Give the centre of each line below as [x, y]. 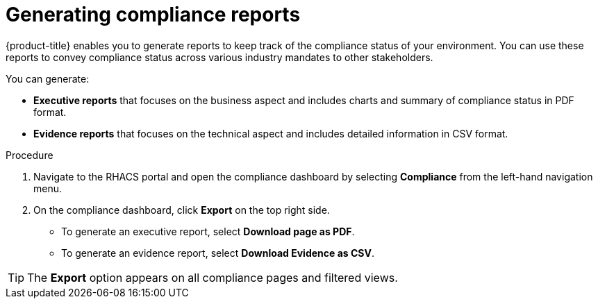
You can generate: [48, 78]
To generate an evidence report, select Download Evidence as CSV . [218, 253]
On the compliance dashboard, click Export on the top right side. [182, 210]
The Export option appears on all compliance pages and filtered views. [213, 277]
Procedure [30, 155]
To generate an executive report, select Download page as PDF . [208, 231]
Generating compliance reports [153, 15]
